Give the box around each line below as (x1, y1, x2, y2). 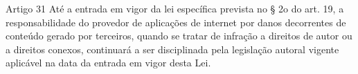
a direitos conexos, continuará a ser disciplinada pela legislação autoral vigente (6, 41, 339, 56)
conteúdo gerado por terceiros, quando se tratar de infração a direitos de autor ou (6, 28, 352, 43)
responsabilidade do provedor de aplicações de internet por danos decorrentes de (6, 15, 346, 29)
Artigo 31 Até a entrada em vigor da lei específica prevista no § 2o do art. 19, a (6, 1, 344, 15)
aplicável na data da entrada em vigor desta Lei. (6, 55, 211, 70)
